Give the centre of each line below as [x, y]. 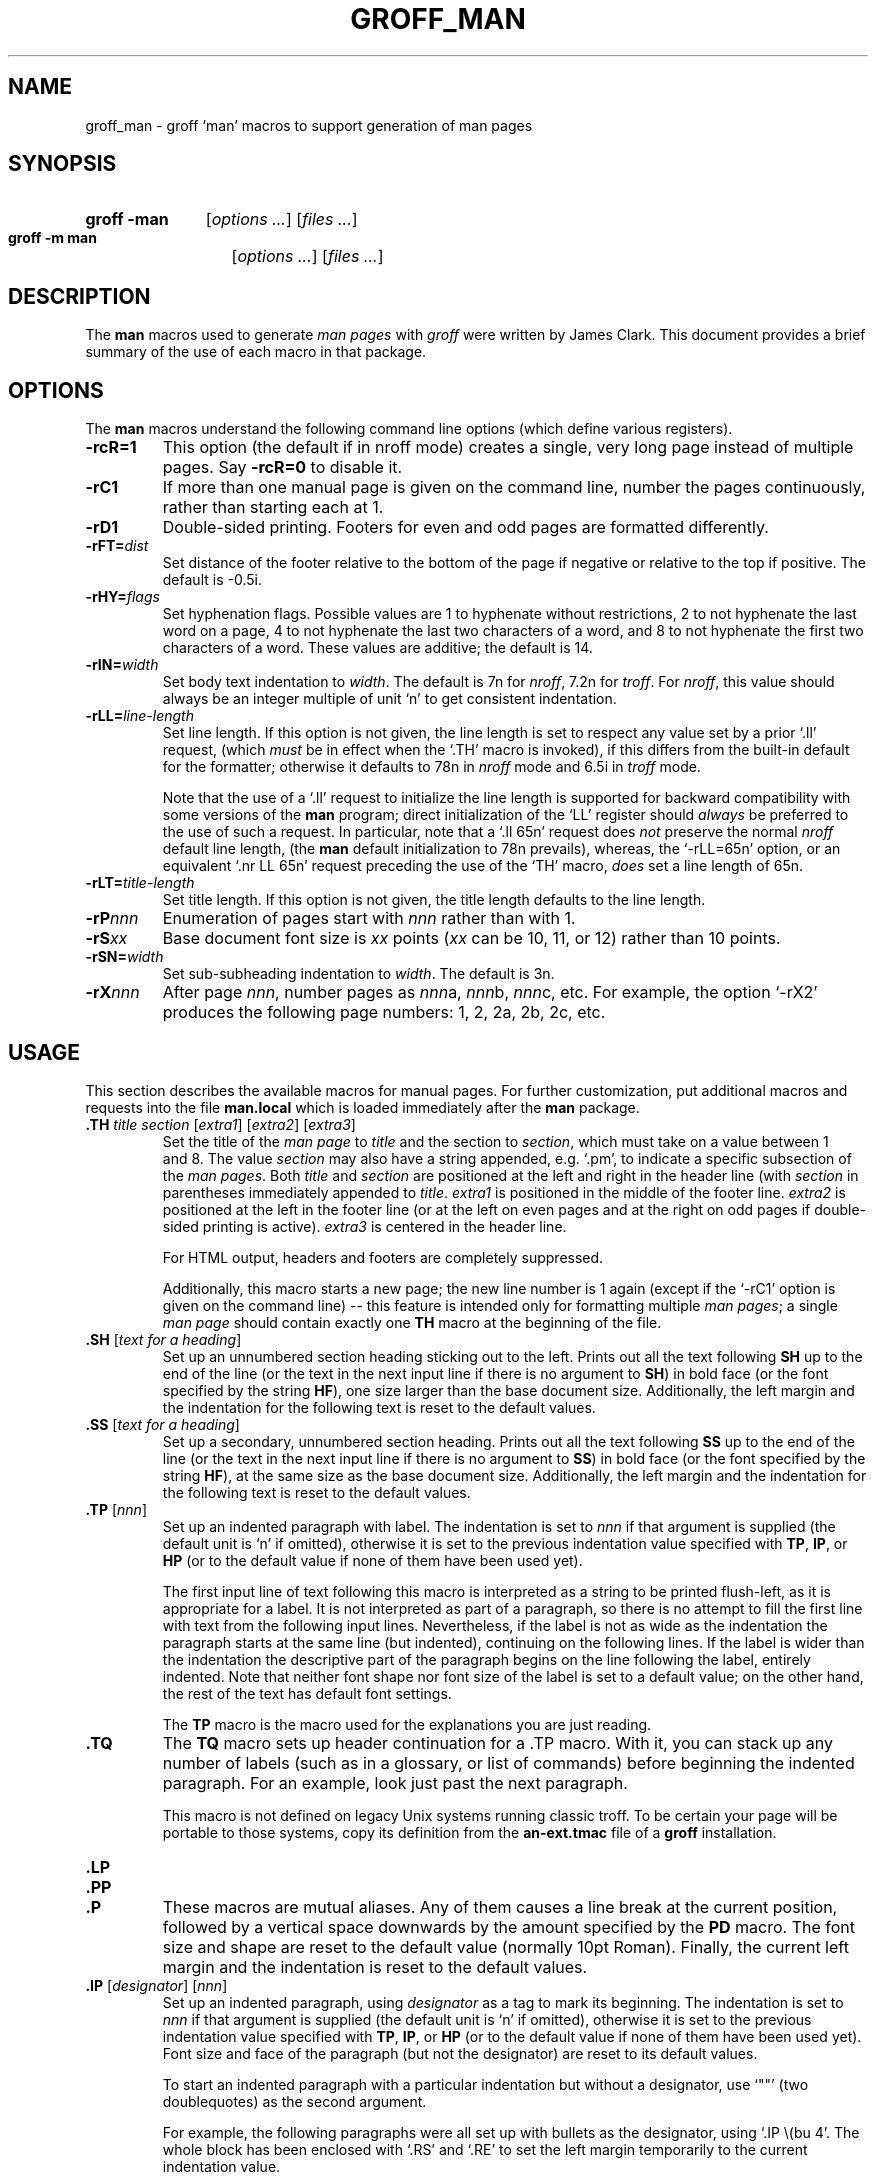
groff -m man [52, 238]
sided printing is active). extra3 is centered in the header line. [364, 1226]
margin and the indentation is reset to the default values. [375, 1966]
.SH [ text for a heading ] [163, 1339]
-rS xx [106, 938]
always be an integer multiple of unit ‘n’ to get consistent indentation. [389, 699]
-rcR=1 [111, 447]
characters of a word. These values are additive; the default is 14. [377, 648]
